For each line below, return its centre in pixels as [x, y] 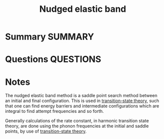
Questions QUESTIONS [53, 59]
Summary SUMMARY [50, 37]
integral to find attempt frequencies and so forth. [55, 111]
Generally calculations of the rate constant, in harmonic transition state [77, 121]
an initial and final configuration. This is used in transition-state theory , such [82, 101]
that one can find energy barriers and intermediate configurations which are [82, 106]
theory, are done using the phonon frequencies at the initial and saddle [77, 126]
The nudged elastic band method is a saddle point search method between [81, 96]
